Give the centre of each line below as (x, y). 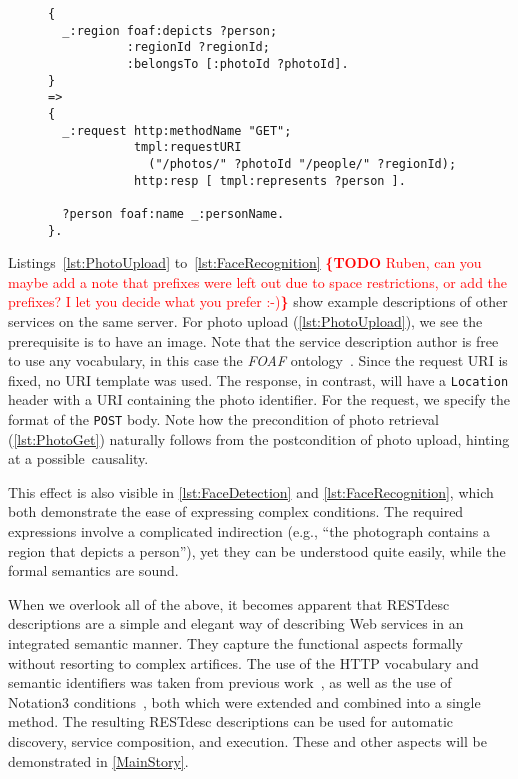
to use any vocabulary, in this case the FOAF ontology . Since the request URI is (258, 360)
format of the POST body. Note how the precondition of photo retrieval (223, 419)
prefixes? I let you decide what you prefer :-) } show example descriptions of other (258, 301)
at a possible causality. (78, 458)
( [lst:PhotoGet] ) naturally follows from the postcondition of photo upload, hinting (259, 438)
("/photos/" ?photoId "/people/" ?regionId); (302, 163)
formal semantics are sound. (93, 570)
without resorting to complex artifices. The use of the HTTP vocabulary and (243, 662)
